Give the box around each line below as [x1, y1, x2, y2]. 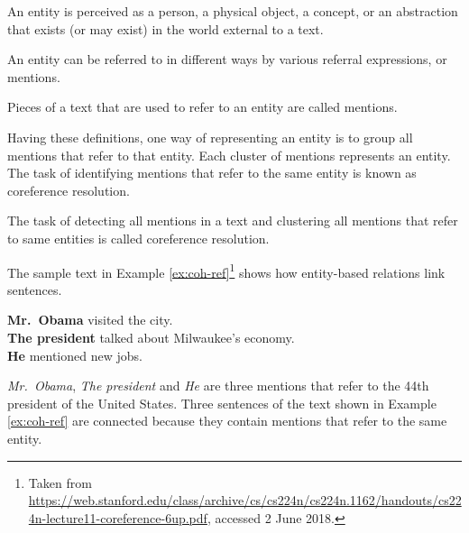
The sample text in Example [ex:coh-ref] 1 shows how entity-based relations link [7, 260, 446, 281]
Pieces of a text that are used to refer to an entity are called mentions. [7, 97, 398, 116]
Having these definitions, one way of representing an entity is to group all [7, 127, 413, 146]
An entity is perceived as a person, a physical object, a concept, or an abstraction [7, 2, 458, 20]
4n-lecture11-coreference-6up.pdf [28, 508, 207, 527]
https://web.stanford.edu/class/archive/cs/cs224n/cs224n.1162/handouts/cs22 [28, 491, 462, 510]
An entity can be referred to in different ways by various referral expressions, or [7, 50, 447, 69]
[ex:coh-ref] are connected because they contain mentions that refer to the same [7, 411, 447, 430]
